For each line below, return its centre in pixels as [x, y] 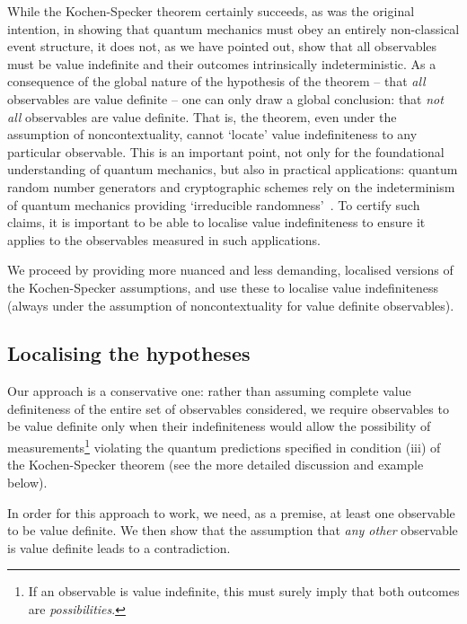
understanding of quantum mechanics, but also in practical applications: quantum [233, 169]
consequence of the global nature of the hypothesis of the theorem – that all [216, 81]
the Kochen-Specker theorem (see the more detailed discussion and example [216, 465]
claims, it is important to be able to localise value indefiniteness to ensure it [216, 222]
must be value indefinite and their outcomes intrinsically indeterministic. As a [222, 63]
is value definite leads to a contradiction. [119, 547]
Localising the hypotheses [129, 353]
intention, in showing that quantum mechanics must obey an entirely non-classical [233, 28]
